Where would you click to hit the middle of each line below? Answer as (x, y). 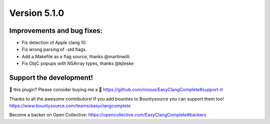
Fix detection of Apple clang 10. (54, 43)
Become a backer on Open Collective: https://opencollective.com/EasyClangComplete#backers (108, 115)
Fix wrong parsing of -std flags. (54, 49)
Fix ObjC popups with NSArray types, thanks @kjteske (78, 63)
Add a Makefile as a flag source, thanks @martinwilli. (76, 56)
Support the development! (51, 78)
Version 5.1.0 (37, 13)
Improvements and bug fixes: (56, 31)
